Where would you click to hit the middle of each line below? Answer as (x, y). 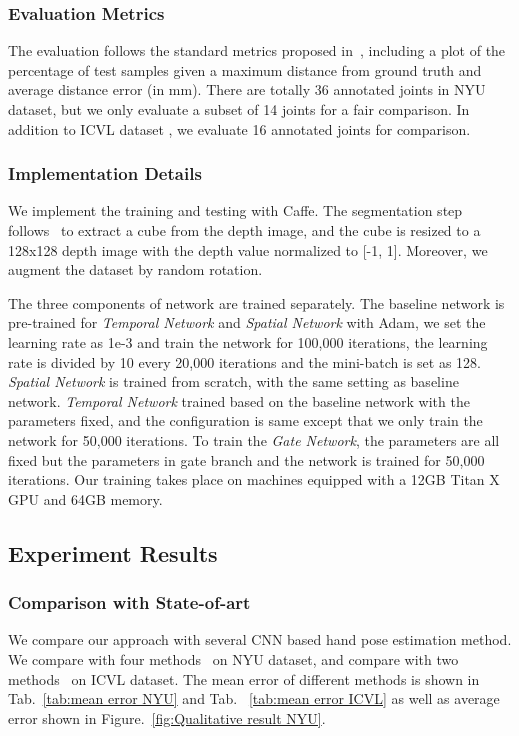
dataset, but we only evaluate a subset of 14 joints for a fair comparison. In (239, 109)
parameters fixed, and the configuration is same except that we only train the (245, 420)
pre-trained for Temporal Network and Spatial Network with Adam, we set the (247, 322)
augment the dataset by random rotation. (135, 269)
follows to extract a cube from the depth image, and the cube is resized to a (244, 230)
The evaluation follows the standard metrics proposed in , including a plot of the (257, 50)
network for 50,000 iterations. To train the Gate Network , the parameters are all (254, 439)
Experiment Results (113, 552)
